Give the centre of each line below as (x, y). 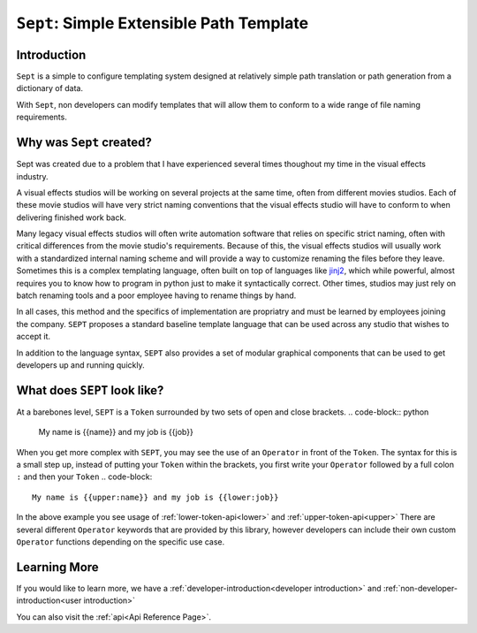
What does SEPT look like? (90, 390)
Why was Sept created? (84, 143)
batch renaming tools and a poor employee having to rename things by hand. (156, 295)
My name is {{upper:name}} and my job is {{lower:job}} (155, 497)
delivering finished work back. (72, 217)
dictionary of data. (50, 88)
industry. (32, 176)
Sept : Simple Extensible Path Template (163, 23)
